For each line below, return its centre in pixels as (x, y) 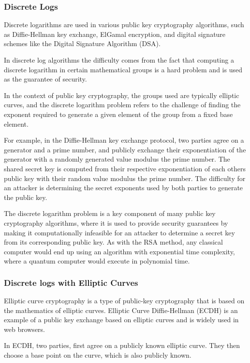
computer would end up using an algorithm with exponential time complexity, (119, 251)
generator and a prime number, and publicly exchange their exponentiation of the (125, 149)
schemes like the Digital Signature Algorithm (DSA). (82, 43)
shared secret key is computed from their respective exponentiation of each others (125, 168)
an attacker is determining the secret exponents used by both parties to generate (124, 188)
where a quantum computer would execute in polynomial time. (97, 261)
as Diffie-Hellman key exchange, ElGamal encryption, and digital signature (115, 34)
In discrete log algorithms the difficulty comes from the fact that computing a (119, 60)
